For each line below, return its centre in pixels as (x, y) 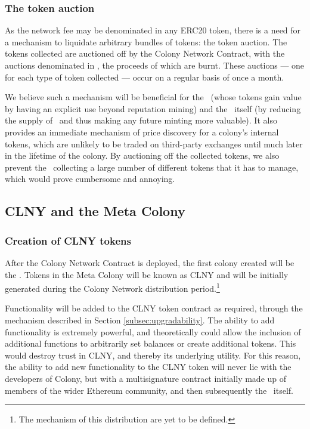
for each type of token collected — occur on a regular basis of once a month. (145, 77)
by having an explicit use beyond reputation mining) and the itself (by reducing (153, 108)
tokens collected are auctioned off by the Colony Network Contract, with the (145, 53)
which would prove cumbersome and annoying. (90, 179)
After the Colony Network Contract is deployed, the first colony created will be (150, 262)
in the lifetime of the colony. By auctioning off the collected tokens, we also (142, 155)
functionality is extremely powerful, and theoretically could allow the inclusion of (153, 331)
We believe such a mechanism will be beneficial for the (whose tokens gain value (153, 97)
